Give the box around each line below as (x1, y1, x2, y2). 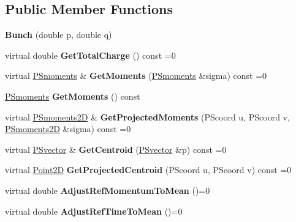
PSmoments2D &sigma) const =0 (5, 122, 131, 135)
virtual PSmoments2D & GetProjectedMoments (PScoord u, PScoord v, (5, 110, 290, 123)
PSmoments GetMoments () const (5, 89, 140, 102)
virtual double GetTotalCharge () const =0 (5, 48, 176, 61)
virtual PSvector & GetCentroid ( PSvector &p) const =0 (5, 142, 227, 155)
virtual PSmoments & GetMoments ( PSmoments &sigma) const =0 (5, 69, 267, 82)
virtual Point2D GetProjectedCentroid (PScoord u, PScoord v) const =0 (5, 163, 292, 176)
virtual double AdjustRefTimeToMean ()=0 (5, 204, 183, 217)
